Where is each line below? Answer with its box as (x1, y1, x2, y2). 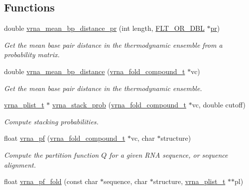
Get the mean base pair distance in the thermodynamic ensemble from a (4, 39, 223, 50)
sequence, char (104, 176, 148, 187)
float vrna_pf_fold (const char (4, 176, 98, 187)
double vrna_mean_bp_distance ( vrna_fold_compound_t (4, 66, 185, 76)
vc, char (130, 133, 155, 143)
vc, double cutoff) (192, 99, 246, 110)
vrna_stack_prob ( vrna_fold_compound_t (52, 99, 186, 110)
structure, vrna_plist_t (153, 176, 226, 187)
